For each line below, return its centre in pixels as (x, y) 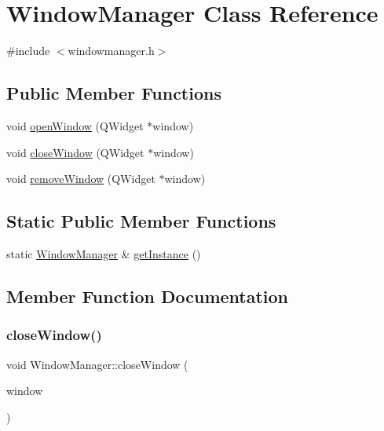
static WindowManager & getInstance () (104, 253)
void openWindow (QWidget (75, 125)
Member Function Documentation (148, 296)
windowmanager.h (111, 51)
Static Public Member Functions (141, 221)
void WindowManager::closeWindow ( (97, 364)
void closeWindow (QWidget (75, 152)
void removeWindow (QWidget (81, 179)
